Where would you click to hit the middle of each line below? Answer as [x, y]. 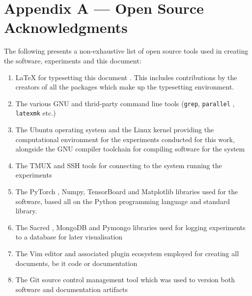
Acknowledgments [66, 27]
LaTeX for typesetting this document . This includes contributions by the [126, 77]
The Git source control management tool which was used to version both [125, 280]
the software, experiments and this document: [73, 60]
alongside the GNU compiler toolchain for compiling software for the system [130, 149]
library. [26, 211]
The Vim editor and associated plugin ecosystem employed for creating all [127, 253]
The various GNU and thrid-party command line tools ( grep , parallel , [125, 103]
